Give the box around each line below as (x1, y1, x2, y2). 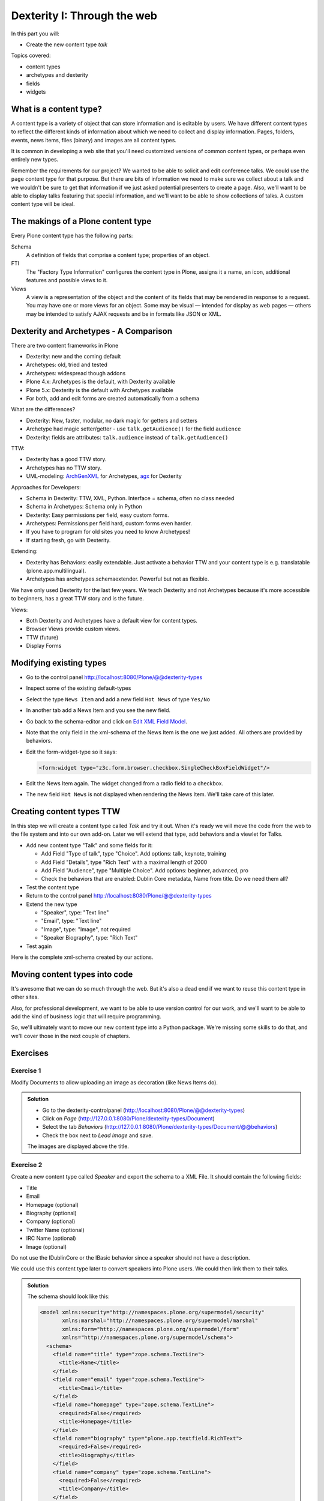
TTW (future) (26, 633, 59, 641)
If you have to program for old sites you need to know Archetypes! (26, 528, 190, 536)
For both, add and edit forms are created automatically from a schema (26, 394, 200, 402)
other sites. (11, 994, 39, 1001)
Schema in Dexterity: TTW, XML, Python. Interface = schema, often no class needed (26, 494, 235, 501)
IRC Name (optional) (26, 1234, 76, 1242)
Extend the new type (26, 901, 77, 908)
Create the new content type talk (26, 41, 108, 48)
